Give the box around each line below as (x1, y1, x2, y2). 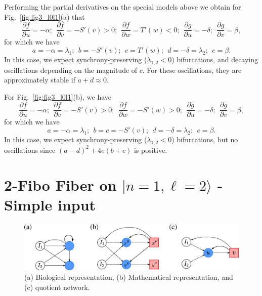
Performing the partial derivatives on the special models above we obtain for (4, 2, 241, 12)
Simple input (4, 194, 96, 215)
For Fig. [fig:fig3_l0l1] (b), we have (4, 91, 112, 102)
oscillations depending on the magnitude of (4, 64, 138, 75)
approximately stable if (4, 74, 75, 85)
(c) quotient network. (24, 281, 90, 292)
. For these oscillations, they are (142, 64, 242, 75)
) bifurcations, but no (171, 134, 238, 145)
